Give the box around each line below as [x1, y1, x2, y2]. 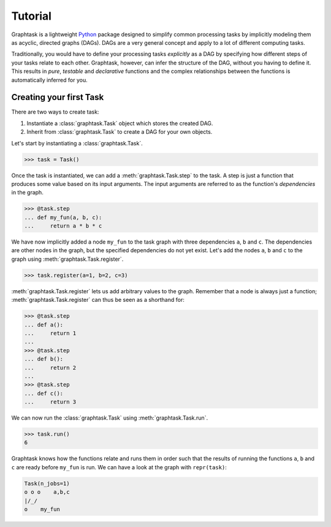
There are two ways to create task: [11, 108, 99, 116]
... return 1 [24, 329, 77, 337]
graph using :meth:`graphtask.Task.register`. [11, 255, 124, 263]
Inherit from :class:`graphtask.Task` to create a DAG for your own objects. [26, 128, 213, 136]
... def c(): [24, 390, 64, 397]
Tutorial [11, 9, 52, 23]
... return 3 [24, 399, 77, 406]
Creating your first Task [11, 92, 104, 102]
